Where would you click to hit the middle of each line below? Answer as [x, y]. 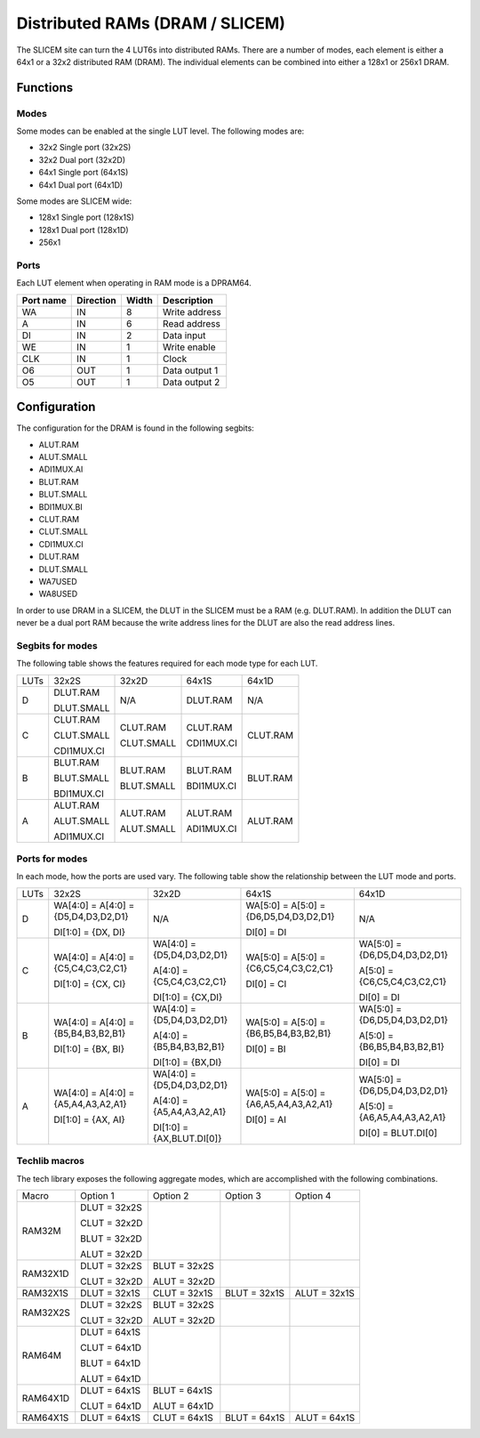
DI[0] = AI [266, 1119]
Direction [97, 300]
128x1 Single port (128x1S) [87, 217]
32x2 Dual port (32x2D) [82, 159]
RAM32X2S [46, 1313]
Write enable [190, 347]
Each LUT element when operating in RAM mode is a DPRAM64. [134, 283]
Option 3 [243, 1195]
